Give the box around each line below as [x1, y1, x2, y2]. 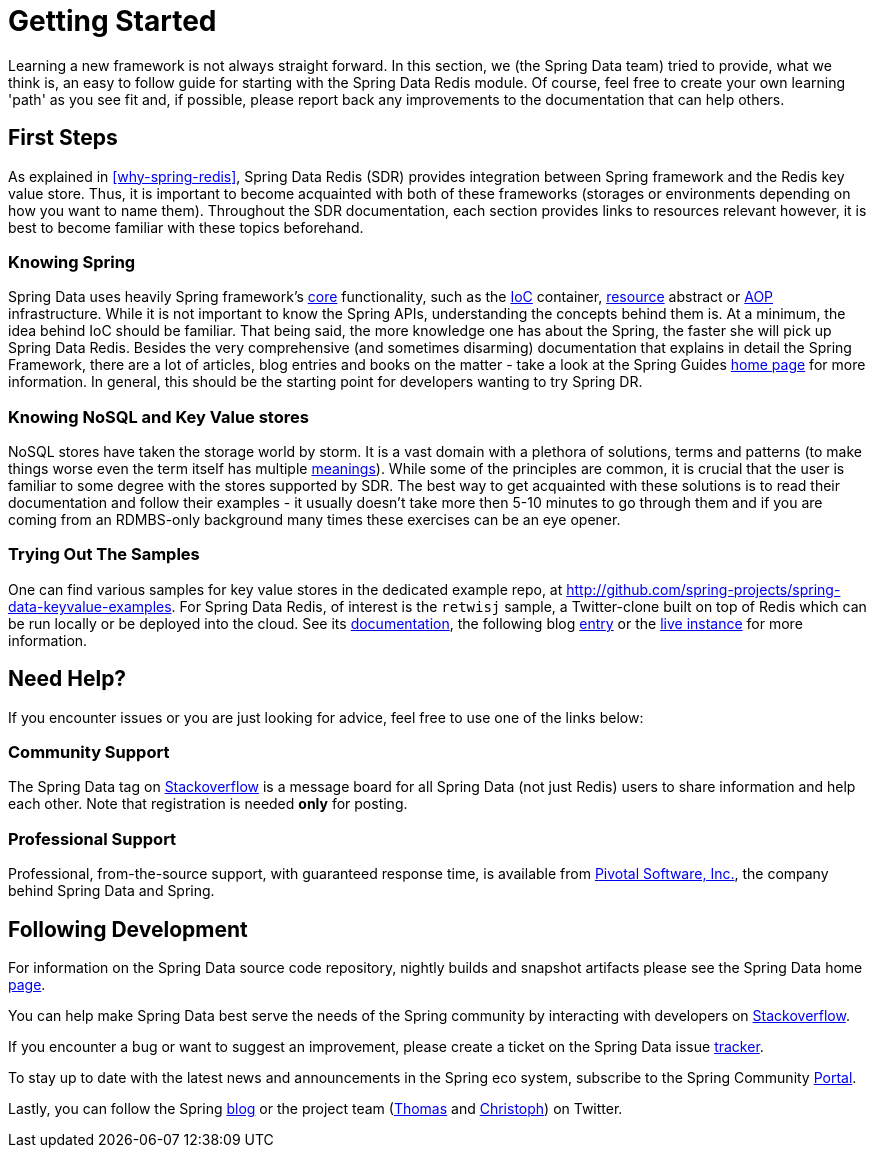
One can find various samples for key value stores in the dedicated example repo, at [8, 580, 563, 598]
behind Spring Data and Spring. [8, 882, 215, 900]
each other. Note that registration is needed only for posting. [8, 795, 408, 813]
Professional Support [8, 828, 177, 849]
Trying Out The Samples [8, 544, 200, 565]
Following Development [8, 916, 248, 942]
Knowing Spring [8, 251, 136, 272]
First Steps [8, 125, 118, 151]
